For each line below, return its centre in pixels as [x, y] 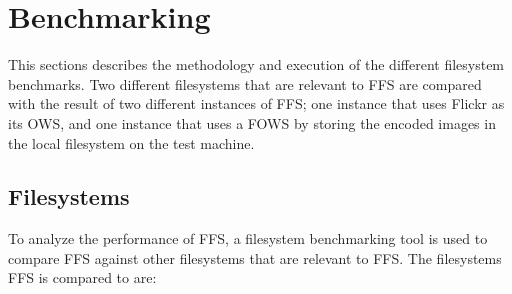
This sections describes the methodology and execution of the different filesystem [256, 64]
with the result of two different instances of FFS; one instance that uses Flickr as [256, 103]
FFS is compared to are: [82, 277]
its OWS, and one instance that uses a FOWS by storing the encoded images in [252, 122]
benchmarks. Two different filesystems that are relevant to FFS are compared [245, 83]
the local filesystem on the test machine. [131, 142]
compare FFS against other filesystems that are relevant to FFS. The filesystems [255, 257]
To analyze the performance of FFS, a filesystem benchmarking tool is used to [248, 238]
